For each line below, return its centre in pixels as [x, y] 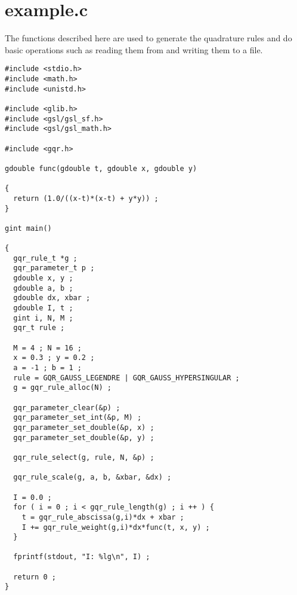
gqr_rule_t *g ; [45, 258]
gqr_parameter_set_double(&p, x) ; [84, 427]
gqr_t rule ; [39, 328]
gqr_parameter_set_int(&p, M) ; [78, 418]
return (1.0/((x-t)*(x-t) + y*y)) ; [86, 198]
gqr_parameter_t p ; [54, 268]
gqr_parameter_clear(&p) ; [67, 408]
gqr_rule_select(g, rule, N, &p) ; [84, 457]
